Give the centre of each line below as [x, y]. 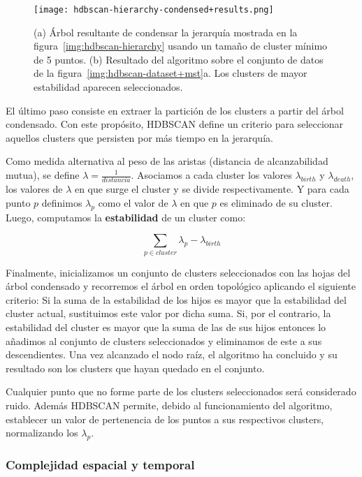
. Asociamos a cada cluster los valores [211, 175]
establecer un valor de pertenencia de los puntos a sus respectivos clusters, [165, 419]
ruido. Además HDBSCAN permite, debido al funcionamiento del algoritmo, [169, 405]
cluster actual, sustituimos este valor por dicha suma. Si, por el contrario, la [168, 313]
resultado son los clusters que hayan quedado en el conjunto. [135, 368]
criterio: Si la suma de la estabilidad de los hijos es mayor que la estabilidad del [176, 299]
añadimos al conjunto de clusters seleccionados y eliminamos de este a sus [164, 340]
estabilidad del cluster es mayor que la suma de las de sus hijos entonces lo [166, 327]
